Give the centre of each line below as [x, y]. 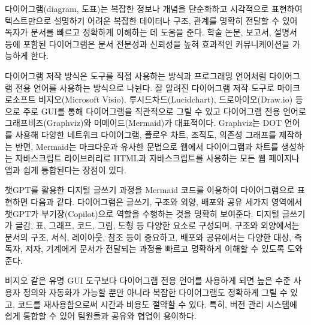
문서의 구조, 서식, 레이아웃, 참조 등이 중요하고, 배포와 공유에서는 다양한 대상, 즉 [153, 237]
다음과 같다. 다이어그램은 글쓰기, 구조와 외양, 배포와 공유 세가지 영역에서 [167, 201]
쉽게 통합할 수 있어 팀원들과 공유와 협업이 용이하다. [101, 316]
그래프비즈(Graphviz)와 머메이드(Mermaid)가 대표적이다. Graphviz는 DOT [144, 123]
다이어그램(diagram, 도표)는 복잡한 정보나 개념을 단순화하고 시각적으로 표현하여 [154, 8]
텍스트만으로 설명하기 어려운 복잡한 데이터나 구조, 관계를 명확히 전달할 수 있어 [151, 20]
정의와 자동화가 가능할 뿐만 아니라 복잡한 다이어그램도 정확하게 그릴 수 [155, 292]
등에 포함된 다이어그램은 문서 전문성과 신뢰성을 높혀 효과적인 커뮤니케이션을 [147, 43]
